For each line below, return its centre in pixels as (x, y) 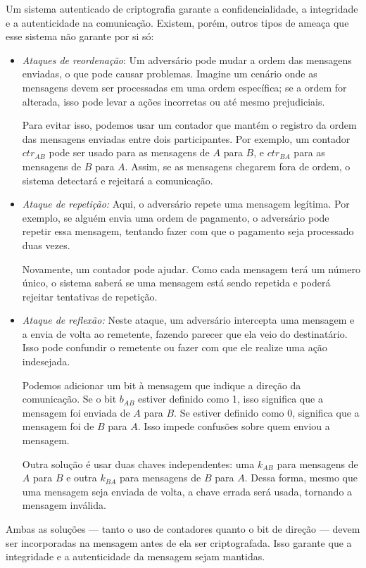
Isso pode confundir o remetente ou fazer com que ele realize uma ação (175, 347)
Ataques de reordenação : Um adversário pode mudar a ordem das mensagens (187, 59)
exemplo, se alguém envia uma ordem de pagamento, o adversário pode (176, 217)
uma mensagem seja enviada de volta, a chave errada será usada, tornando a (187, 491)
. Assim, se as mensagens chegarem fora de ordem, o (238, 166)
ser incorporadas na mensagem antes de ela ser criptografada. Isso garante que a (179, 542)
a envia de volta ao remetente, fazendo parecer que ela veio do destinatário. (185, 333)
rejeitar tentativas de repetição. (90, 296)
